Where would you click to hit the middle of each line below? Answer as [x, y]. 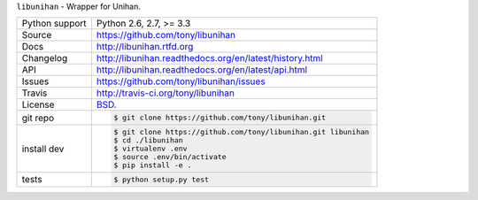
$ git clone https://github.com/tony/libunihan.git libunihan [242, 132]
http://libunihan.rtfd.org [145, 47]
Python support [54, 24]
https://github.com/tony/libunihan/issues [181, 81]
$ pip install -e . [153, 165]
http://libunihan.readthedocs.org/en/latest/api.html [202, 70]
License [38, 104]
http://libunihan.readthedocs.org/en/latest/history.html [209, 58]
